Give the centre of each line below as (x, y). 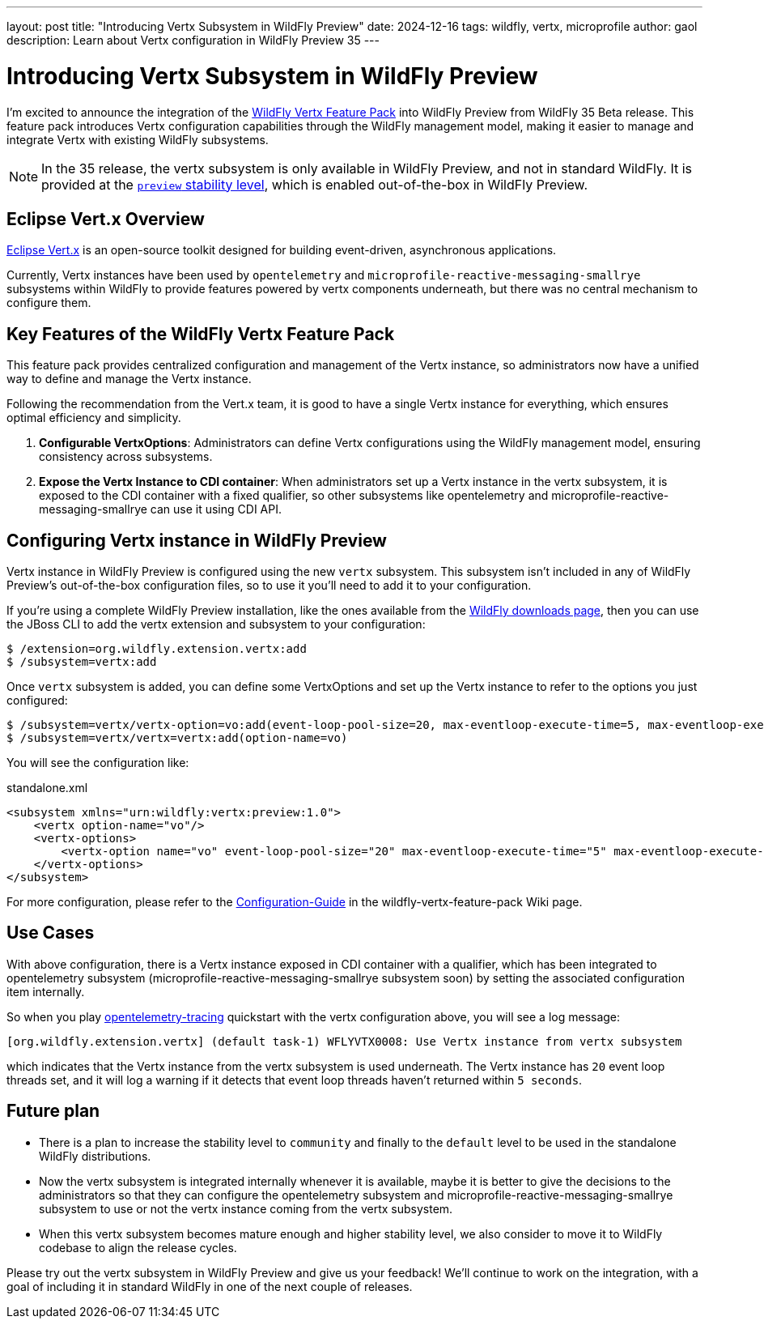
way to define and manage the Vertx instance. (129, 379)
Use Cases (51, 933)
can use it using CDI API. (216, 509)
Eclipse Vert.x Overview (106, 219)
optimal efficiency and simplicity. (94, 418)
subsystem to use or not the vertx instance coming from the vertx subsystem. (246, 1208)
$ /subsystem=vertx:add (82, 662)
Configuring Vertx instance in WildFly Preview (197, 540)
